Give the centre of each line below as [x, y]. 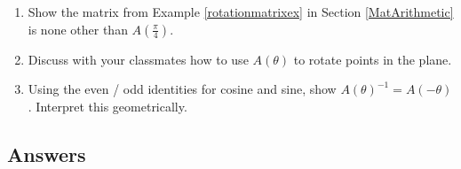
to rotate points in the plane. [373, 59]
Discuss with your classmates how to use [138, 59]
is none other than [78, 29]
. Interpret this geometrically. [107, 106]
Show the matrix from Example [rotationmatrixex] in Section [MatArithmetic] [241, 12]
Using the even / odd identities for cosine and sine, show [182, 89]
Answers [47, 154]
